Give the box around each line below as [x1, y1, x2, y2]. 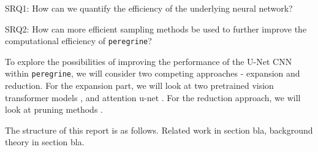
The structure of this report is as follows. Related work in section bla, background [5, 123, 313, 136]
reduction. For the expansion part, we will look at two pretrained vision [5, 79, 274, 92]
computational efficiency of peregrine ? [5, 34, 152, 47]
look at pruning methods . [5, 103, 103, 116]
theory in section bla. [5, 135, 85, 148]
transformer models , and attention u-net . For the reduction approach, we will [5, 91, 301, 104]
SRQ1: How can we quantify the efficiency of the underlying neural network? [5, 2, 293, 14]
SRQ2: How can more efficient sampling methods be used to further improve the [5, 22, 307, 35]
